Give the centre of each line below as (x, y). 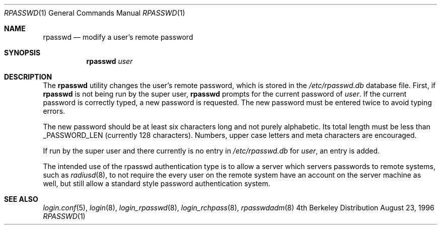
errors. (54, 111)
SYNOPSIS (22, 53)
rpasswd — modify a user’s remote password (118, 37)
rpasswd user (109, 61)
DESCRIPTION (28, 77)
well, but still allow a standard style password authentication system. (157, 183)
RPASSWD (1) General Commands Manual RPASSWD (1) (95, 13)
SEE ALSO (21, 199)
